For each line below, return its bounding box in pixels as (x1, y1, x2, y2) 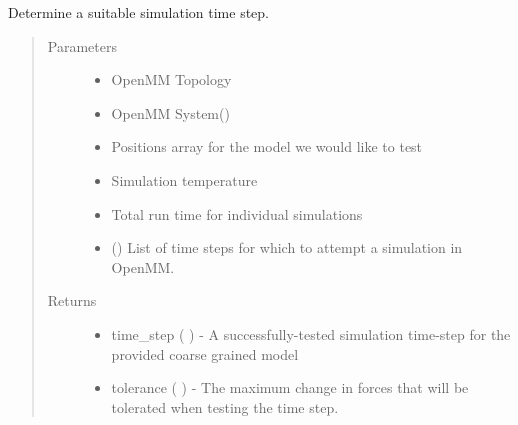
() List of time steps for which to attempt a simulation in (111, 237, 463, 258)
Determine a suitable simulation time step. (8, 2, 270, 22)
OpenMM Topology (111, 69, 232, 90)
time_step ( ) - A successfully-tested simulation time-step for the (111, 323, 511, 344)
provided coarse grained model (111, 343, 299, 364)
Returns (47, 290, 97, 311)
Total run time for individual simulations (111, 203, 363, 224)
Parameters (47, 35, 117, 56)
